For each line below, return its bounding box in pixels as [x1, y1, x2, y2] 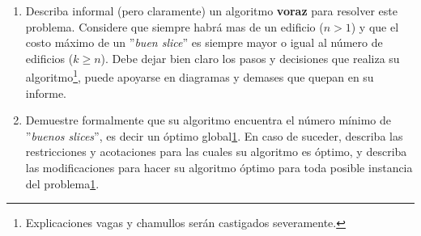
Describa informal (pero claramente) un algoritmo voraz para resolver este [25, 2, 398, 19]
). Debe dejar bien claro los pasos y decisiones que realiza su [100, 49, 400, 66]
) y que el [351, 18, 399, 35]
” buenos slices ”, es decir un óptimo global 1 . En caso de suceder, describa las [25, 127, 403, 144]
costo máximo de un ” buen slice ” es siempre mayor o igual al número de [25, 34, 383, 51]
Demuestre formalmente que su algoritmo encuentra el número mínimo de [25, 112, 392, 129]
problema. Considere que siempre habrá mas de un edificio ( [25, 18, 324, 35]
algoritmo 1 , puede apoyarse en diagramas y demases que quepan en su [25, 66, 374, 86]
